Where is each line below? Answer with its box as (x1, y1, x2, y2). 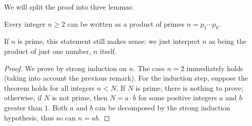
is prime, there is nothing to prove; (135, 82, 243, 93)
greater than (4, 102, 42, 112)
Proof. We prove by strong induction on (4, 62, 127, 73)
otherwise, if (4, 92, 42, 103)
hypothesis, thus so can (4, 112, 76, 122)
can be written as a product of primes (67, 18, 184, 29)
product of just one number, (4, 45, 91, 56)
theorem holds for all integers (4, 82, 95, 93)
